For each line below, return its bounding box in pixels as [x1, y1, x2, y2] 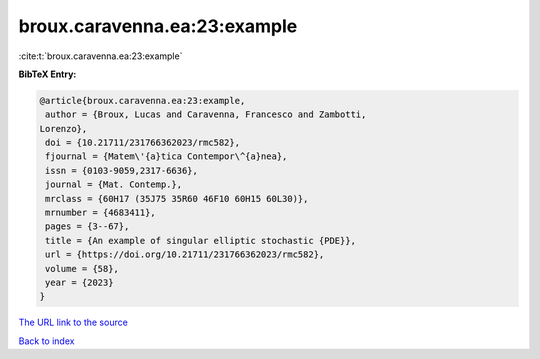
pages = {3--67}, [45, 221, 130, 232]
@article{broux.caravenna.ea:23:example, [39, 95, 246, 106]
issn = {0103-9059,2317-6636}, [45, 165, 199, 176]
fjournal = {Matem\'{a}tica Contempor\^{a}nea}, [45, 151, 288, 162]
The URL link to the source [18, 316, 129, 329]
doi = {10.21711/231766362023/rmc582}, [45, 137, 240, 149]
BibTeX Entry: [18, 68, 77, 80]
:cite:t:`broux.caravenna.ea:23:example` [18, 50, 183, 62]
